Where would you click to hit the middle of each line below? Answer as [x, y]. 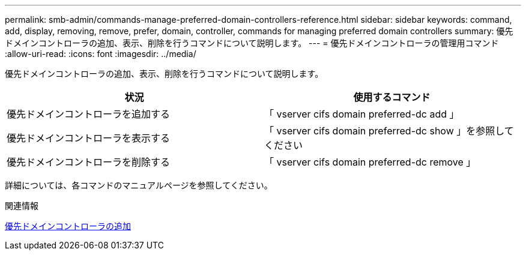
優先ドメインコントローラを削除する [89, 162]
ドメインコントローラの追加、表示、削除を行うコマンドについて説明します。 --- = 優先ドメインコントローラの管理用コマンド [252, 43]
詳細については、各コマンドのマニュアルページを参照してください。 [139, 185]
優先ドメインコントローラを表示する [89, 138]
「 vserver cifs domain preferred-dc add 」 [362, 114]
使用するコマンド [392, 97]
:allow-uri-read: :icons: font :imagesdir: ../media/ [101, 54]
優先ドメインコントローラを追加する [89, 114]
